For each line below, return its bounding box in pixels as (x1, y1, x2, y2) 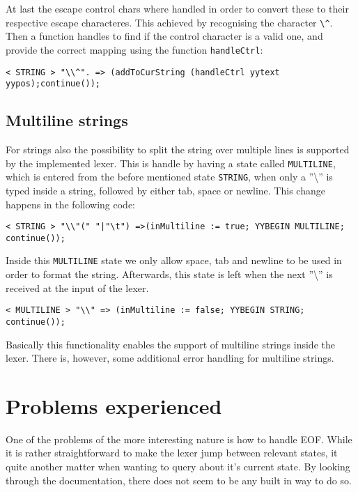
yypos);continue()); (6, 79, 101, 89)
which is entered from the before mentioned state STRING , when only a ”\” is (6, 169, 333, 184)
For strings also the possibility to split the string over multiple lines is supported (6, 142, 350, 157)
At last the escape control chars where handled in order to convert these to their (6, 1, 349, 15)
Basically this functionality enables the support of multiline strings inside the (6, 337, 335, 351)
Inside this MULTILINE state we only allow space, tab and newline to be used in (6, 253, 342, 268)
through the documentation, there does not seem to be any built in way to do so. (6, 472, 352, 487)
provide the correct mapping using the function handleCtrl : (6, 42, 263, 56)
